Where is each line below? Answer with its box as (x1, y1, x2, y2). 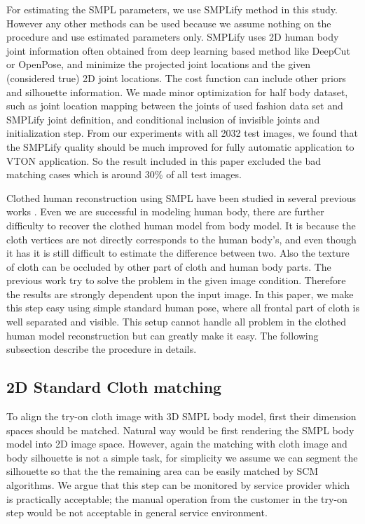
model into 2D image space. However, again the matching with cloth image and (6, 436, 347, 451)
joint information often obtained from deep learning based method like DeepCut (6, 43, 350, 58)
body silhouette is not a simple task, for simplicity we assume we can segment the (6, 450, 358, 464)
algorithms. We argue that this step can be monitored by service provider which (6, 478, 350, 492)
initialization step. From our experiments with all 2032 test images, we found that (6, 126, 358, 140)
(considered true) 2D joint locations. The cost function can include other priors (6, 70, 346, 85)
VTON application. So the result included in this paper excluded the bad (6, 153, 322, 168)
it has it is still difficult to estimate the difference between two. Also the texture (6, 246, 350, 260)
